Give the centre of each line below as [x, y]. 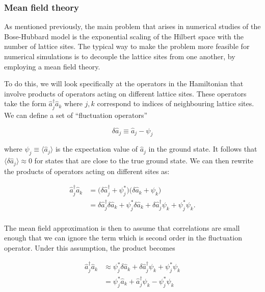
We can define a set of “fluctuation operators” [76, 115]
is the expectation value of [96, 149]
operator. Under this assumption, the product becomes [90, 247]
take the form [25, 103]
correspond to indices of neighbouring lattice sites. [176, 103]
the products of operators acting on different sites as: [87, 171]
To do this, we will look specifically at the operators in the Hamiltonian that [124, 83]
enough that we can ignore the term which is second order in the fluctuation [123, 238]
